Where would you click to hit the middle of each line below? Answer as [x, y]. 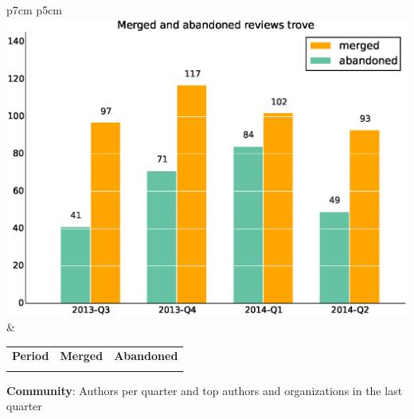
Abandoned [146, 356]
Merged [82, 356]
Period [31, 356]
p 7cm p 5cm [35, 10]
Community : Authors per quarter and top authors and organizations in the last [205, 390]
